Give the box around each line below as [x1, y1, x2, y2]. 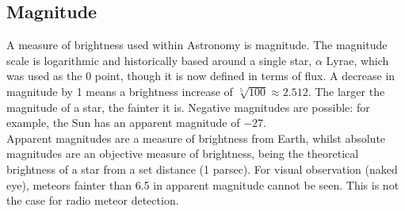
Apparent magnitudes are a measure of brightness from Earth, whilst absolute [6, 129, 386, 146]
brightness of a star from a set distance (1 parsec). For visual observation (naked [6, 160, 398, 177]
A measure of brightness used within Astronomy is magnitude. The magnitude [6, 36, 388, 53]
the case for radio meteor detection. [6, 192, 179, 209]
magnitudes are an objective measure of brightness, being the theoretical [6, 145, 359, 162]
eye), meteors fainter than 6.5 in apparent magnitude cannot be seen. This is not [6, 176, 399, 193]
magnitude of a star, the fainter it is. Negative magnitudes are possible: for [6, 98, 370, 115]
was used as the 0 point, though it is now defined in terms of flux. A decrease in [6, 67, 395, 84]
